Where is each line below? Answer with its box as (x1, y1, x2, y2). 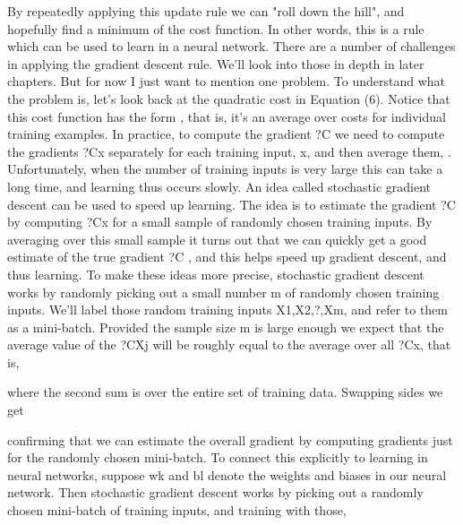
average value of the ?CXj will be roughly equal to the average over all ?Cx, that (7, 335, 451, 354)
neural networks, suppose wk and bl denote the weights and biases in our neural (7, 465, 447, 484)
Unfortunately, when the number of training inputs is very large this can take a (7, 159, 443, 178)
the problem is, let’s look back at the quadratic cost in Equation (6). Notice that (7, 89, 450, 108)
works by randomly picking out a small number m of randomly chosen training (7, 282, 440, 301)
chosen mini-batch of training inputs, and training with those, (7, 501, 347, 520)
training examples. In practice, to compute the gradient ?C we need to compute (7, 125, 445, 143)
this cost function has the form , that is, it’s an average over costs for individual (7, 107, 446, 125)
